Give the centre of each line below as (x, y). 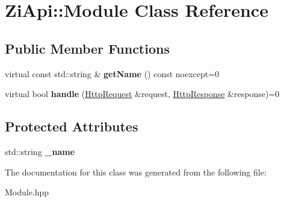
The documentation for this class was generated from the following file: (136, 172)
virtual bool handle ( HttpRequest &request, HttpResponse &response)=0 (142, 94)
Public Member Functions (87, 48)
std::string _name (40, 151)
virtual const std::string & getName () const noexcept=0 (112, 73)
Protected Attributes (72, 126)
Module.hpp (27, 192)
